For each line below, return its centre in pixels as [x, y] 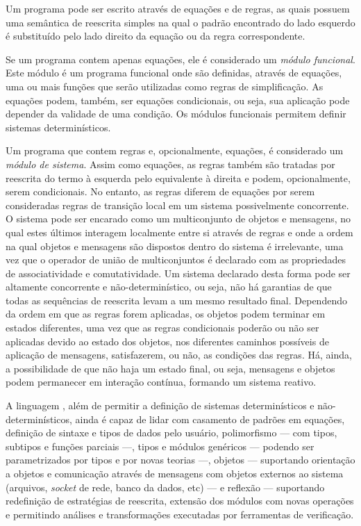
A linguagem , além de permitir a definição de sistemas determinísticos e [160, 405]
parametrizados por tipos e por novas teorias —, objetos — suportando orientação [180, 460]
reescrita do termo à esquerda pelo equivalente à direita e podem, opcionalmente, [178, 178]
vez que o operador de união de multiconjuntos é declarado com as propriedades [176, 260]
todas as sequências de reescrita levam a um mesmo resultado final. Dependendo [176, 300]
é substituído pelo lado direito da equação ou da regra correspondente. [156, 36]
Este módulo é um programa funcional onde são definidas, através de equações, [174, 73]
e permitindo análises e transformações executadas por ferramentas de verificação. [180, 514]
